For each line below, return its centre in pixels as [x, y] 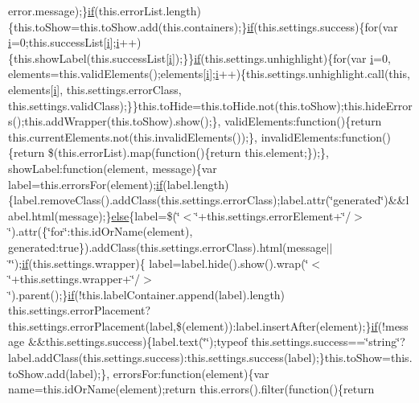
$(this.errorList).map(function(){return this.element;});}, [188, 152]
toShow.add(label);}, [59, 373]
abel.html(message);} [60, 215]
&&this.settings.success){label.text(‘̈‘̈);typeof [138, 341]
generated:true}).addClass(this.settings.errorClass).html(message [167, 247]
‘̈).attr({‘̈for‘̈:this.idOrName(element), [101, 231]
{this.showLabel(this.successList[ [89, 58]
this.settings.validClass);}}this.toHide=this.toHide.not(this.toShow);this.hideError [210, 105]
